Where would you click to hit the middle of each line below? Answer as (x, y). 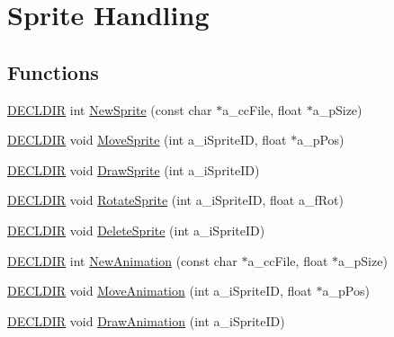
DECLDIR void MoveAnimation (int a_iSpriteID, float (160, 291)
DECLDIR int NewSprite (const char (110, 109)
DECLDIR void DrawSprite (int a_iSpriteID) (134, 169)
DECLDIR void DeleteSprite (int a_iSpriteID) (136, 230)
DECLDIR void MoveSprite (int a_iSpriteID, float (147, 140)
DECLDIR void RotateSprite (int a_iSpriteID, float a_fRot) (175, 200)
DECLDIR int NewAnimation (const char (122, 260)
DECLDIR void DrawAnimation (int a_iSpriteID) (146, 320)
